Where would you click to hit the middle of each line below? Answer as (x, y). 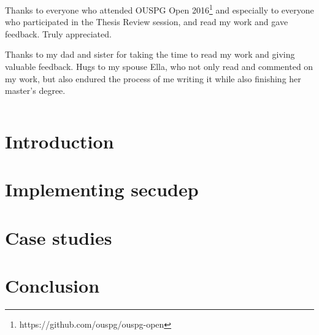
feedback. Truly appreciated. (58, 33)
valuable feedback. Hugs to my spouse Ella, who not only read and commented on (159, 67)
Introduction (60, 141)
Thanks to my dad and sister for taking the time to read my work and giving (150, 54)
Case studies (59, 237)
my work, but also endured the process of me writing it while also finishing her (153, 78)
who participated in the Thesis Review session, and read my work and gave (147, 22)
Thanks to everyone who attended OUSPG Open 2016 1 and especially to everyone (159, 9)
